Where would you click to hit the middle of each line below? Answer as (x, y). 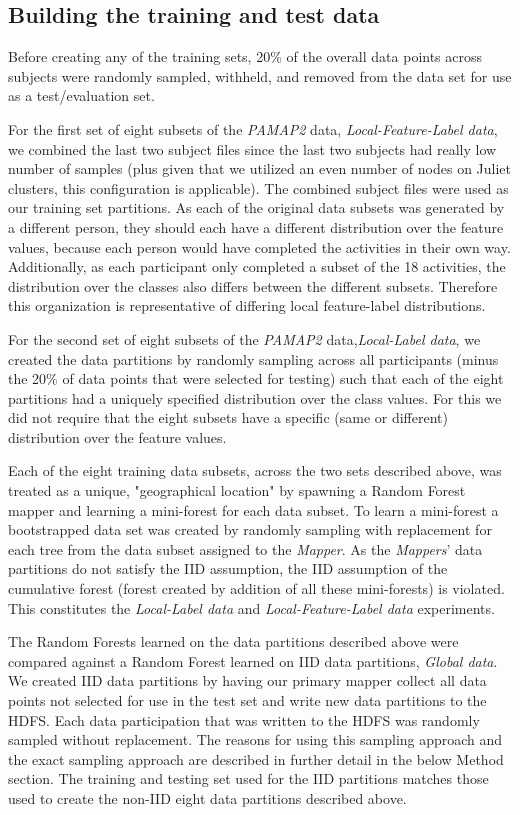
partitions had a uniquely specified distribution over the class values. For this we (255, 397)
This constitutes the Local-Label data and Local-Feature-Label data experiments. (251, 607)
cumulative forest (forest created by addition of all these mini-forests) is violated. (256, 588)
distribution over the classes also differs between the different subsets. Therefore (253, 285)
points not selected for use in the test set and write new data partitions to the (247, 700)
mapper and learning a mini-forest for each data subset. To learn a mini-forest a (253, 509)
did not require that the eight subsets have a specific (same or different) (228, 417)
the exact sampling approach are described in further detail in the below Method (256, 758)
